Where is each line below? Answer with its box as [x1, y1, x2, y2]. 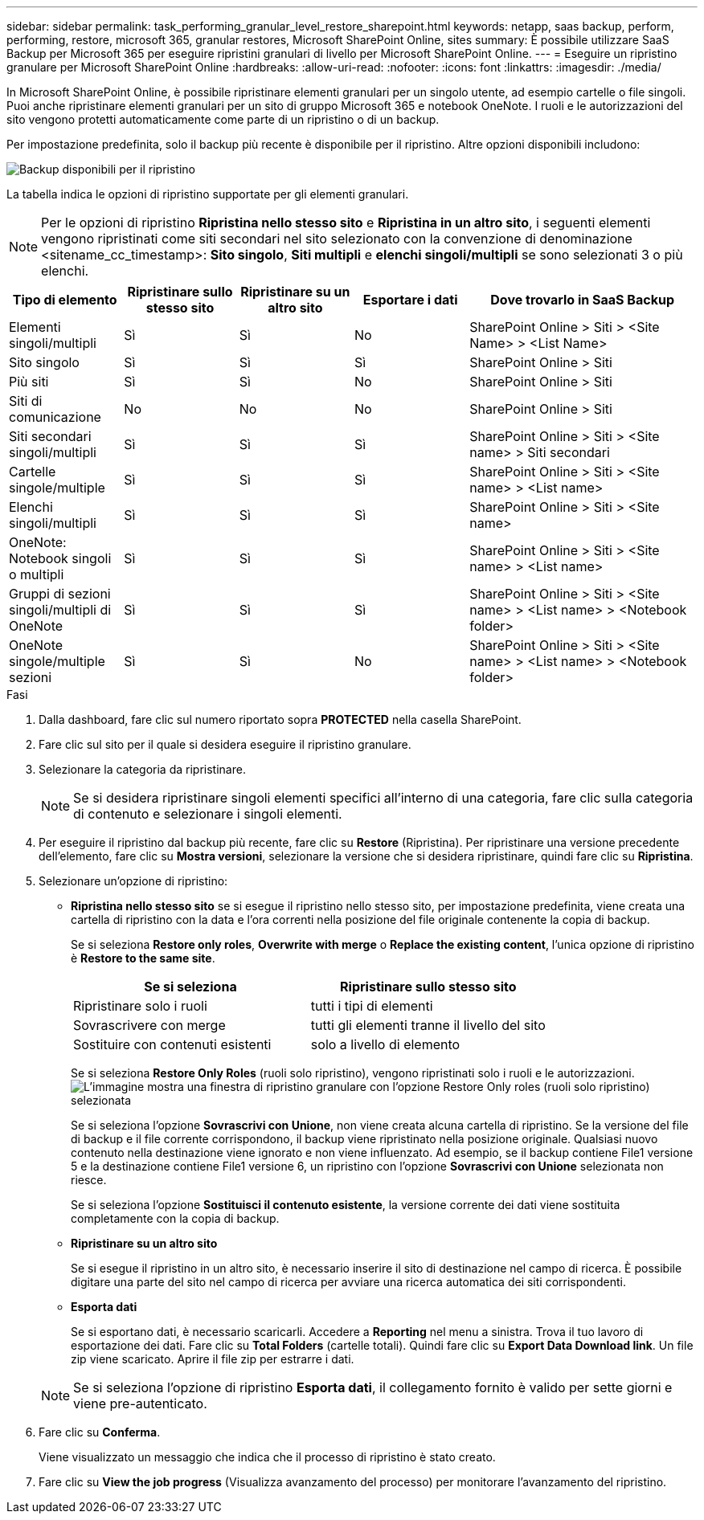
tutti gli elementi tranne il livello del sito [310, 1017, 546, 1033]
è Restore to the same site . [71, 951, 215, 965]
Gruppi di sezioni [9, 586, 111, 602]
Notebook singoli [9, 550, 112, 566]
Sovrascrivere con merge [73, 1017, 226, 1033]
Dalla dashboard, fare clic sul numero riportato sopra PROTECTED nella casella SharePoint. [39, 713, 522, 726]
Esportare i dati [362, 292, 458, 308]
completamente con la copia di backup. [71, 1212, 280, 1225]
